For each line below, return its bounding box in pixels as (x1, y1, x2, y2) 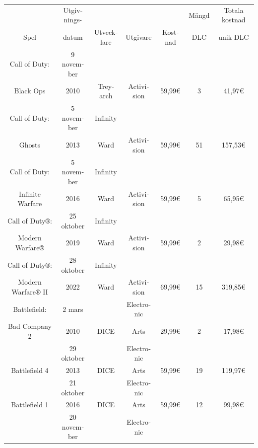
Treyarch (98, 80, 114, 101)
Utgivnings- (63, 4, 83, 25)
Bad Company (8, 321, 52, 331)
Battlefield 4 (11, 365, 49, 375)
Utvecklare (94, 27, 118, 47)
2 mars (63, 303, 83, 314)
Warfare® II (11, 286, 48, 297)
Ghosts (19, 139, 41, 149)
